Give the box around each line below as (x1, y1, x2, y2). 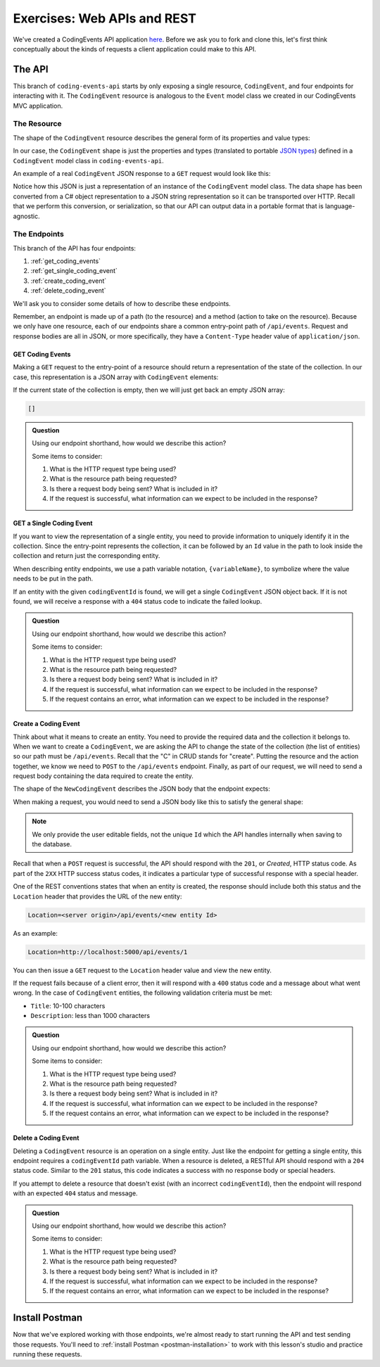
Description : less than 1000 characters (30, 1012, 151, 1020)
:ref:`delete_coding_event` (30, 286, 106, 295)
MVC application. (13, 101, 63, 110)
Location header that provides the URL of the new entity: (13, 892, 182, 901)
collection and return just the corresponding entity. (13, 552, 160, 560)
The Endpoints (13, 229, 65, 239)
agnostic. (13, 212, 40, 220)
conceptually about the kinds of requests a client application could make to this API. (13, 44, 257, 53)
